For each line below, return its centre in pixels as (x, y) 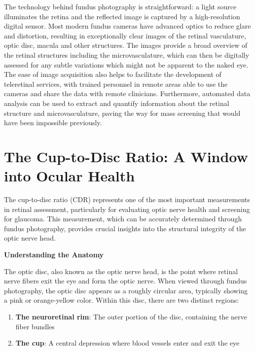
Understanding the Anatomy (54, 254)
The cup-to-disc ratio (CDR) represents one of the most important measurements (127, 199)
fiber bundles (35, 326)
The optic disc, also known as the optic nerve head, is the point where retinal (121, 271)
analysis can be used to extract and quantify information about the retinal (117, 103)
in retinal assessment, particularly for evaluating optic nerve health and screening (127, 209)
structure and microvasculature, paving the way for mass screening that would (122, 113)
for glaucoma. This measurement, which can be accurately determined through (123, 219)
